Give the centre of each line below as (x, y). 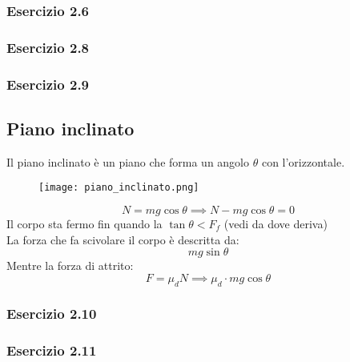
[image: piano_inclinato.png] (119, 188)
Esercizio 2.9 (48, 84)
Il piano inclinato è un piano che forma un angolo (128, 161)
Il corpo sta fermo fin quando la (84, 223)
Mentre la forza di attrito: (70, 265)
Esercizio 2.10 (52, 314)
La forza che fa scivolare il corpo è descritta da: (123, 239)
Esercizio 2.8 (48, 47)
